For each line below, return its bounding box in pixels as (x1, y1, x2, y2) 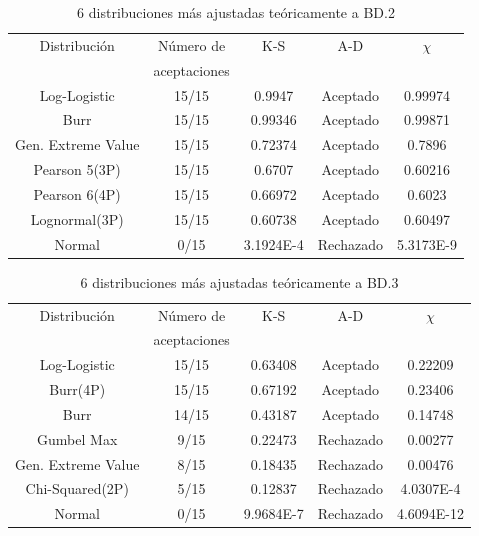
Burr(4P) (49, 379, 106, 400)
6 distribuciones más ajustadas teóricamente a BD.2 (77, 2, 395, 22)
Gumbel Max (37, 428, 118, 449)
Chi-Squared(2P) (25, 478, 129, 499)
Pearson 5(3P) (33, 159, 121, 180)
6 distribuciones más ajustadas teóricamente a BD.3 (80, 271, 399, 292)
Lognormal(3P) (30, 208, 124, 229)
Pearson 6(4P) (33, 183, 121, 204)
